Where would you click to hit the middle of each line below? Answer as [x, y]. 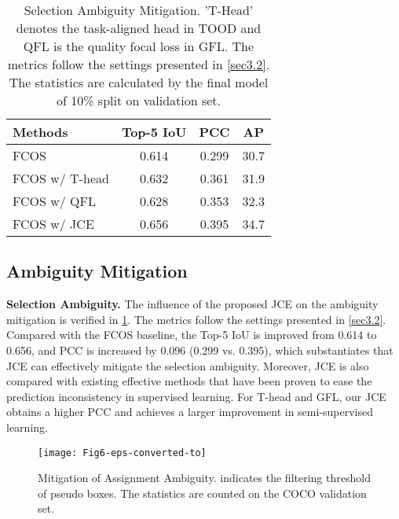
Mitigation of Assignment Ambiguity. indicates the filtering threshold [204, 478]
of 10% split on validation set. [139, 100]
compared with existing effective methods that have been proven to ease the [189, 381]
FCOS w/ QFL [55, 201]
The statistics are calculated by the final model [139, 82]
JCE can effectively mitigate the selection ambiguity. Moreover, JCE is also [188, 365]
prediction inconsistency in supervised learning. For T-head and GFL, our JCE [196, 396]
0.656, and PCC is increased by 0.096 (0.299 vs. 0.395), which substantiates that [200, 350]
